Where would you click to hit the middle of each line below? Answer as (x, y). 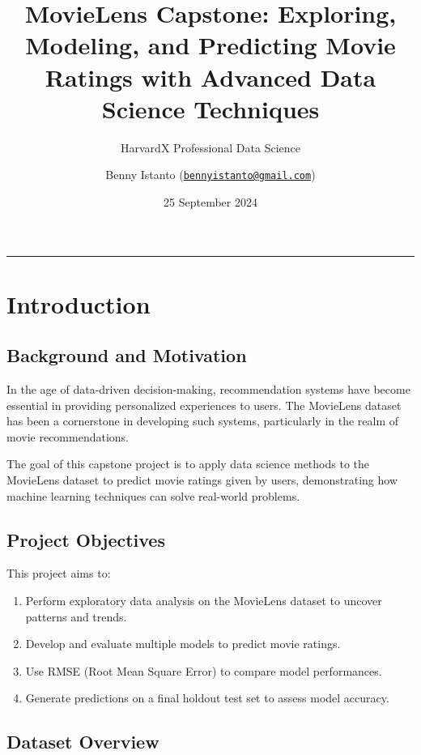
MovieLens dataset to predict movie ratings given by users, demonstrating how (202, 480)
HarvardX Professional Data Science (210, 147)
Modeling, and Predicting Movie (210, 45)
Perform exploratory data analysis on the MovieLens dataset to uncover (204, 601)
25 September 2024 (210, 201)
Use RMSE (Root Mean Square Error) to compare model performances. (204, 670)
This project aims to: (59, 573)
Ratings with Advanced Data (210, 77)
